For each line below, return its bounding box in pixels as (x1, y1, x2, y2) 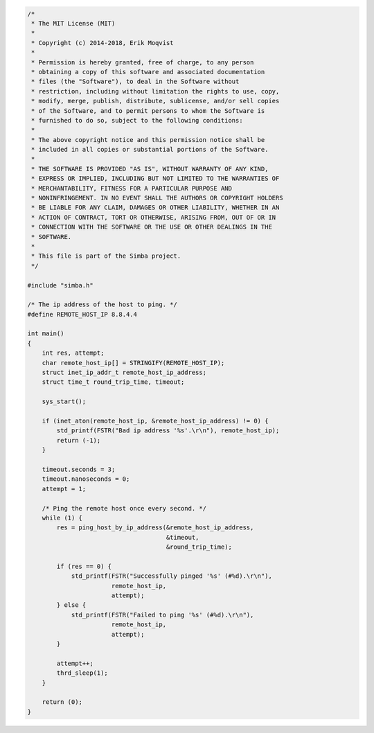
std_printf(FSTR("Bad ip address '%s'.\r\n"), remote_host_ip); (56, 427, 280, 434)
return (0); (42, 698, 83, 706)
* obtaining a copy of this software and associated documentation (31, 68, 265, 76)
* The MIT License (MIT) (31, 19, 116, 27)
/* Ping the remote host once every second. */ (42, 504, 207, 512)
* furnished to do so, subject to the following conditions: (31, 116, 243, 124)
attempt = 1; (42, 485, 87, 493)
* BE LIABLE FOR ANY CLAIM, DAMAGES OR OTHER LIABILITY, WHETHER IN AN (31, 204, 280, 211)
